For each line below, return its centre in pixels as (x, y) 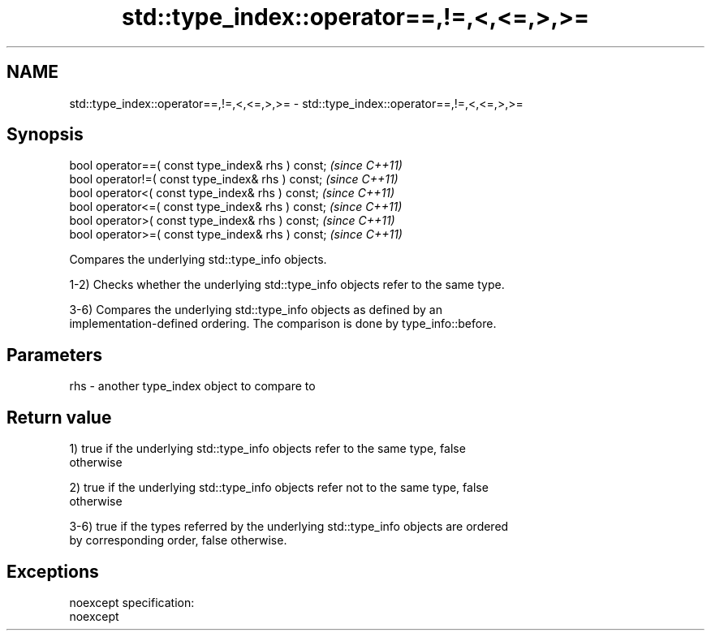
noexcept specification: (132, 602)
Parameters (54, 355)
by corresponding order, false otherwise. (178, 540)
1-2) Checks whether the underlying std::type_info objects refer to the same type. (287, 285)
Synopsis (45, 135)
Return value (59, 417)
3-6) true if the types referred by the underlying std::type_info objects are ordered (289, 527)
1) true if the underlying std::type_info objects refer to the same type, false (267, 449)
